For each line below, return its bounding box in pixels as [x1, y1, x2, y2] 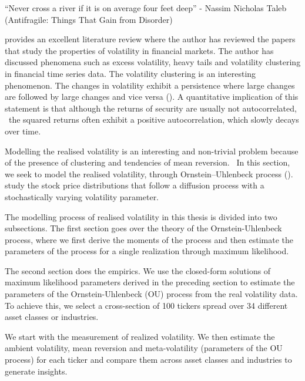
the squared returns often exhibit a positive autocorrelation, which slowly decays [8, 113, 299, 126]
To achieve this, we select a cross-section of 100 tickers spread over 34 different [5, 299, 288, 311]
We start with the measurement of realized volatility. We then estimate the [5, 330, 275, 342]
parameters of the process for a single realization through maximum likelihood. [5, 245, 289, 257]
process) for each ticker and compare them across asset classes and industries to [5, 353, 292, 366]
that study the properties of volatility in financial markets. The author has [5, 44, 274, 56]
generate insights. [5, 365, 68, 377]
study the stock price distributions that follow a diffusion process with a [5, 179, 264, 191]
